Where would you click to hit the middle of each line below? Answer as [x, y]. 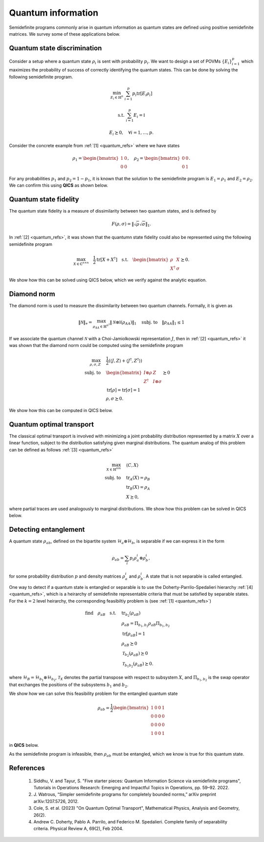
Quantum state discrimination [55, 48]
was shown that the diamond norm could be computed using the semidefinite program [96, 345]
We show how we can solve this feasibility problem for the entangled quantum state [93, 693]
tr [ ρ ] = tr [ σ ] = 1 [123, 390]
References [27, 768]
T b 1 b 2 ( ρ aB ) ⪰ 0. [138, 664]
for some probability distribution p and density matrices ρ [67, 576]
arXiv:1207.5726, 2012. [56, 801]
